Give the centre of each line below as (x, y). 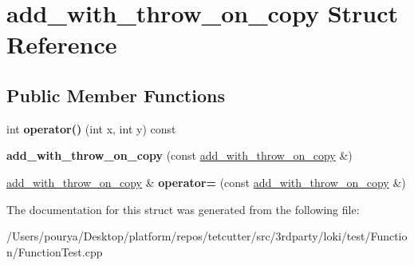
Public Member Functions (116, 95)
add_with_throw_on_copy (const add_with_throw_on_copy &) (179, 155)
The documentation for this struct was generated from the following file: (183, 209)
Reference (62, 44)
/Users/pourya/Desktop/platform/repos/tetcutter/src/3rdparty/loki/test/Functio (207, 236)
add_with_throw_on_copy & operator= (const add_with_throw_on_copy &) (206, 182)
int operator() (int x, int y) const (91, 128)
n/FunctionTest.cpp (55, 251)
